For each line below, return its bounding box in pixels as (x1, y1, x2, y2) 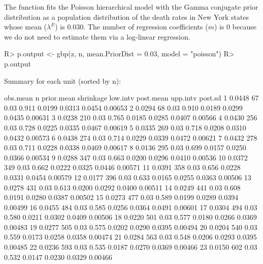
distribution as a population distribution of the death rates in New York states (4, 11, 249, 22)
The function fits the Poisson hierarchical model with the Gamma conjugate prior (4, 2, 258, 12)
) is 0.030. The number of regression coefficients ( (55, 21, 208, 32)
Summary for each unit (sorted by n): (4, 75, 121, 86)
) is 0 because (214, 21, 256, 32)
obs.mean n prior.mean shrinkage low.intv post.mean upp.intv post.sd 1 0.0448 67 (4, 92, 259, 103)
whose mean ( (4, 21, 47, 32)
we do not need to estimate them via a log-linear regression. (4, 31, 190, 42)
